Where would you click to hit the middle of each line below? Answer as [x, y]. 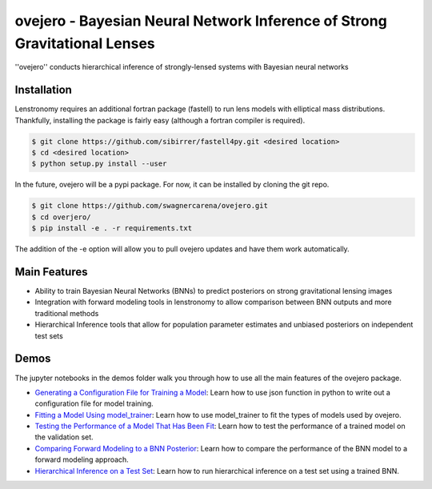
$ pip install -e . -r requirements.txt [112, 228]
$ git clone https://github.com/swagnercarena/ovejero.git [150, 206]
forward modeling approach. [82, 459]
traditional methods [67, 313]
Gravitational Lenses [85, 43]
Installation [43, 90]
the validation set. [64, 437]
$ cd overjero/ [61, 217]
